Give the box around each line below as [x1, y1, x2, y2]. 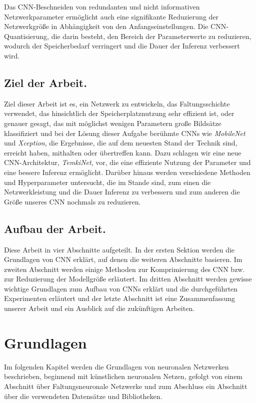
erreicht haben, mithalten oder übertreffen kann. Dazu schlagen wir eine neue [4, 147, 241, 157]
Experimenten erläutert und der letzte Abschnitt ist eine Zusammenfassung [4, 293, 235, 303]
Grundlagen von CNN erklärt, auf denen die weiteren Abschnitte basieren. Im [4, 254, 242, 264]
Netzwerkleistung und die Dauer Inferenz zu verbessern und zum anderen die [4, 186, 240, 197]
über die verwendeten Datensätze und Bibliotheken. [4, 390, 162, 401]
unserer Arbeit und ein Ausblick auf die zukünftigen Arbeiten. [4, 303, 195, 313]
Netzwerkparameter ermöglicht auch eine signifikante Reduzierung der [4, 11, 219, 21]
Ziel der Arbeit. [4, 74, 87, 90]
